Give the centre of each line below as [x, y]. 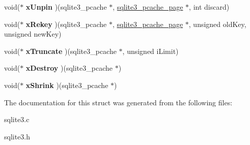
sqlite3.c [17, 119]
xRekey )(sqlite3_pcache [66, 24]
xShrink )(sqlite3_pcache [67, 85]
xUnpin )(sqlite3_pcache [66, 7]
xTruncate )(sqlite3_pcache [71, 51]
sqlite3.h [17, 136]
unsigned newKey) [33, 34]
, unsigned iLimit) [150, 51]
